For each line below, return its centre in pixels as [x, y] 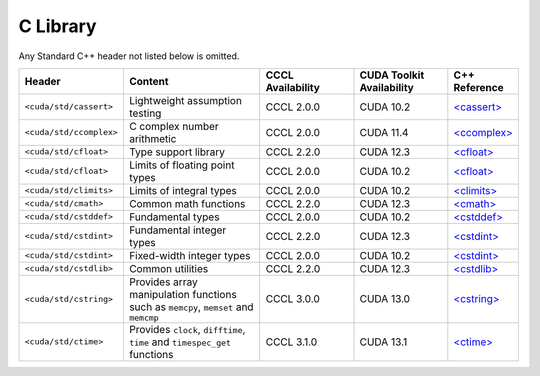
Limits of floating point [181, 165]
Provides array [163, 282]
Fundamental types [174, 217]
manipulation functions [182, 294]
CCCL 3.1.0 [291, 342]
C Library [57, 26]
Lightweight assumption [185, 100]
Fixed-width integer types [189, 255]
